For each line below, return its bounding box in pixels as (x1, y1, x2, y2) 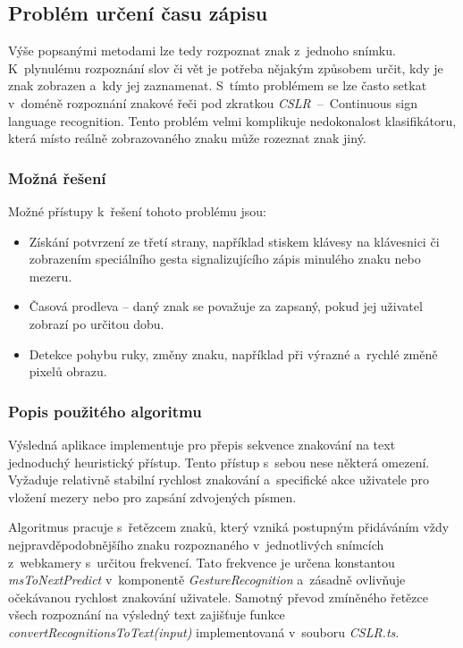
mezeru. (29, 266, 72, 285)
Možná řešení (8, 166, 106, 189)
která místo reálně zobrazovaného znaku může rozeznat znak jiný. (8, 129, 366, 147)
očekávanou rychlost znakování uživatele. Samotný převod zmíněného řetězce (8, 587, 428, 606)
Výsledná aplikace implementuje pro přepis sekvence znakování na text (8, 434, 396, 453)
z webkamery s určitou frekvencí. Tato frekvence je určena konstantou (8, 552, 395, 571)
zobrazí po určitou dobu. (29, 314, 164, 332)
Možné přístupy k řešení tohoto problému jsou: (8, 201, 266, 220)
